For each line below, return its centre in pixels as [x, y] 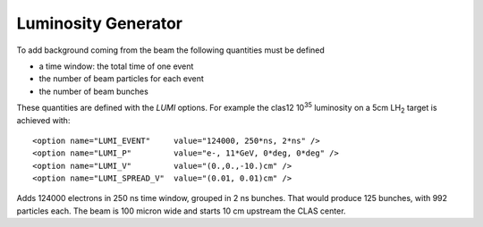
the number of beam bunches [94, 91]
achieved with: [43, 120]
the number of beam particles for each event [122, 79]
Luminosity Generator [100, 23]
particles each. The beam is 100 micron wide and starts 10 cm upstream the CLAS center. [181, 211]
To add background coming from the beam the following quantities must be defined [171, 50]
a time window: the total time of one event [116, 66]
